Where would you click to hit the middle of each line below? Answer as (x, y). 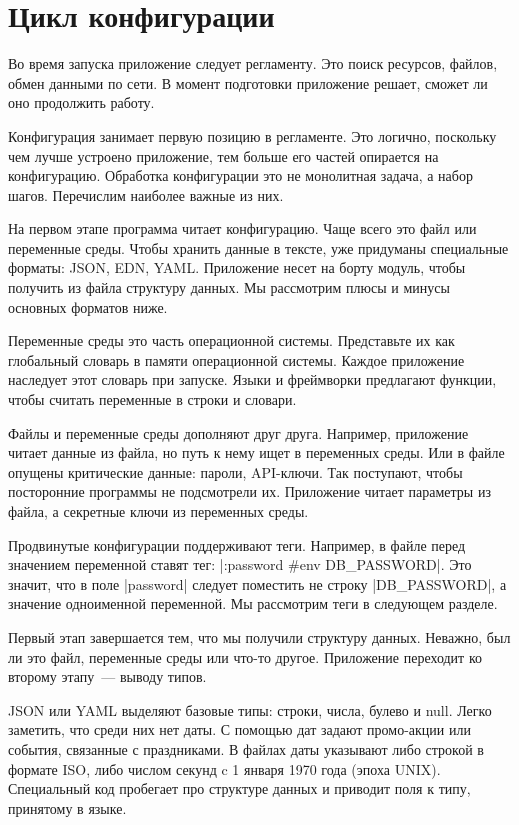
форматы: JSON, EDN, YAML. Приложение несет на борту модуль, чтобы (237, 267)
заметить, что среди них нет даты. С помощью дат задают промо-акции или (239, 729)
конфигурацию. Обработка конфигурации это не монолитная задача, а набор (240, 175)
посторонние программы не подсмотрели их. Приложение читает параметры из (249, 491)
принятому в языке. (67, 807)
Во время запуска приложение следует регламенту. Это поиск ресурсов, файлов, (253, 63)
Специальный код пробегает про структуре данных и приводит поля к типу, (239, 788)
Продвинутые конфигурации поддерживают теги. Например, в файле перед (237, 544)
